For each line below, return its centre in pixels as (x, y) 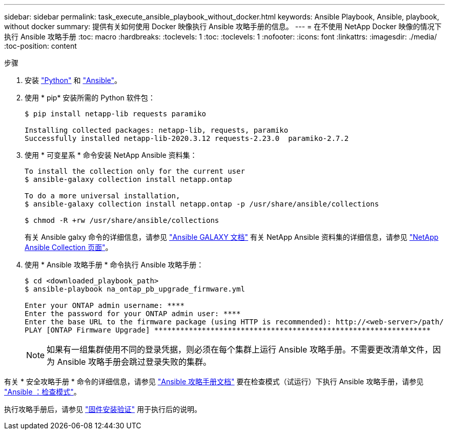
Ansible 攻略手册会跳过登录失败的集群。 (134, 362)
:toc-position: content (40, 46)
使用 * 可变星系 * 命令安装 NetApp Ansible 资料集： (111, 155)
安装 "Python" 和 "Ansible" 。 (73, 80)
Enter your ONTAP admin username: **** (105, 305)
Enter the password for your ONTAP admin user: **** (133, 314)
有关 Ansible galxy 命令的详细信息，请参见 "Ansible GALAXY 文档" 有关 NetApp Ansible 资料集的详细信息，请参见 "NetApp (232, 237)
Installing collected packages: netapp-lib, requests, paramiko (157, 130)
